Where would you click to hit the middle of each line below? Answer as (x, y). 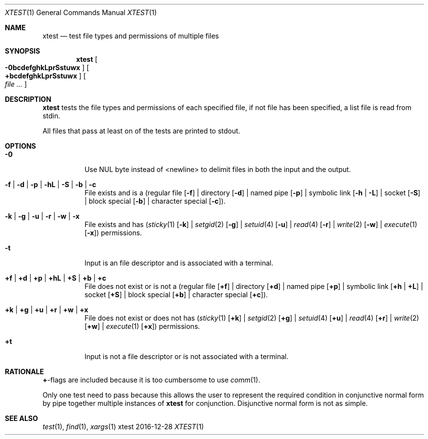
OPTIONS (20, 146)
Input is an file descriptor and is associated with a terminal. (179, 263)
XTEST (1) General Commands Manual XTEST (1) (81, 12)
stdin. (51, 116)
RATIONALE (25, 372)
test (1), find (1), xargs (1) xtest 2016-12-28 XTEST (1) (123, 427)
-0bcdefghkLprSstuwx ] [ (47, 67)
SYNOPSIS (23, 51)
